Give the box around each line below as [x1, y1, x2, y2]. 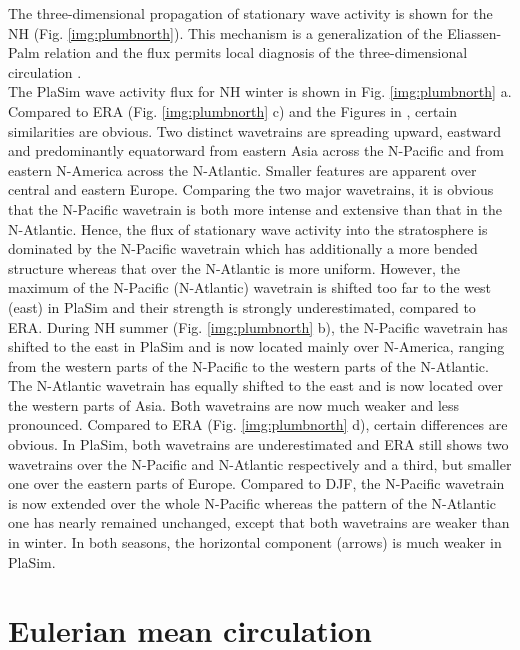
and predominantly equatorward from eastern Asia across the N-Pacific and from [8, 140, 504, 161]
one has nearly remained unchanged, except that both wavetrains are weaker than [8, 512, 510, 533]
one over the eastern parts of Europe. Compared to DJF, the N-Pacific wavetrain [8, 473, 505, 494]
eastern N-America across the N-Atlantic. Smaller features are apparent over [8, 159, 477, 180]
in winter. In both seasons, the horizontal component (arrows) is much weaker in [8, 532, 502, 553]
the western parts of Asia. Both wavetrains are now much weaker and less [8, 394, 460, 415]
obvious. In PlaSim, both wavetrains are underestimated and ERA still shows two [8, 434, 509, 455]
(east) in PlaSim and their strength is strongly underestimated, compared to [8, 296, 476, 317]
